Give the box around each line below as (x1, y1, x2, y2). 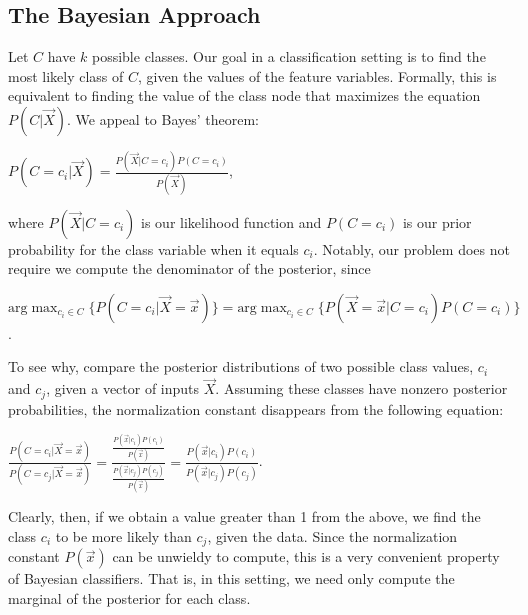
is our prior (402, 211, 472, 232)
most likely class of (8, 65, 124, 86)
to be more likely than (55, 525, 192, 546)
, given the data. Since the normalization (207, 525, 458, 546)
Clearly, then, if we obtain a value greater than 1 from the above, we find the (8, 506, 481, 527)
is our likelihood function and (141, 211, 322, 232)
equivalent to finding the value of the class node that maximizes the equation (8, 85, 481, 106)
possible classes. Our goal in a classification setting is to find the (91, 46, 486, 67)
